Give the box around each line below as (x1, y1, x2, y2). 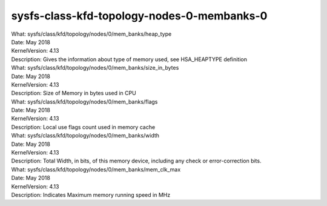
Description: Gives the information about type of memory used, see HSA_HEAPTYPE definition (11, 55, 248, 63)
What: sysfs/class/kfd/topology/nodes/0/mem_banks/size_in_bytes (11, 64, 179, 71)
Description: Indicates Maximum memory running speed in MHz (11, 191, 171, 198)
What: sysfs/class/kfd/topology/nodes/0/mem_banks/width (11, 132, 160, 139)
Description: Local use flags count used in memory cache (11, 123, 156, 130)
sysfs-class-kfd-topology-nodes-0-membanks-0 (11, 9, 268, 22)
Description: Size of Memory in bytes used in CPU (11, 90, 136, 97)
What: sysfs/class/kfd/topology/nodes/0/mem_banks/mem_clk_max (11, 165, 181, 173)
